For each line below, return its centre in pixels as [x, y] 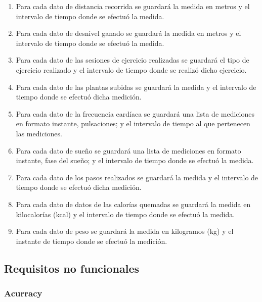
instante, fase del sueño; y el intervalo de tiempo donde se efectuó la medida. [135, 160]
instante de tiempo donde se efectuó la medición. [92, 241]
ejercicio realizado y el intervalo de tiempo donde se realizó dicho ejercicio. [131, 69]
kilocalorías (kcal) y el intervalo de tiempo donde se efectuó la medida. [125, 214]
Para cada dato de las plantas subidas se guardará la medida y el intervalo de [136, 87]
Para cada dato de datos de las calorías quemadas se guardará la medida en [133, 204]
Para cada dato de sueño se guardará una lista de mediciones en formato [128, 150]
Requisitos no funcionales [72, 268]
